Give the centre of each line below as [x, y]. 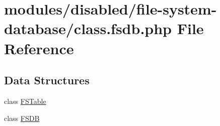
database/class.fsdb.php [88, 28]
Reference [39, 48]
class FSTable [25, 101]
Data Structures [47, 80]
